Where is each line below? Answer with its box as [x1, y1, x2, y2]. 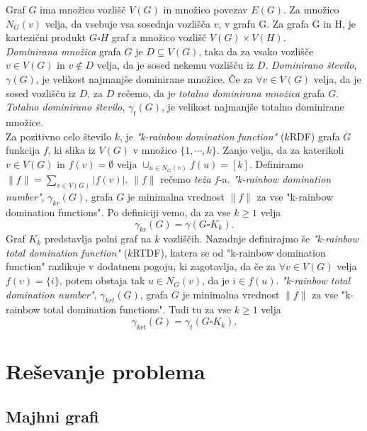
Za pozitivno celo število [6, 128, 112, 143]
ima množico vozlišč [40, 2, 126, 16]
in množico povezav [163, 2, 248, 16]
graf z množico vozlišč [111, 30, 207, 45]
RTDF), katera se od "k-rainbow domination [132, 245, 326, 259]
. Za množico [283, 2, 339, 16]
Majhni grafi [6, 405, 99, 427]
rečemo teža [160, 172, 211, 186]
